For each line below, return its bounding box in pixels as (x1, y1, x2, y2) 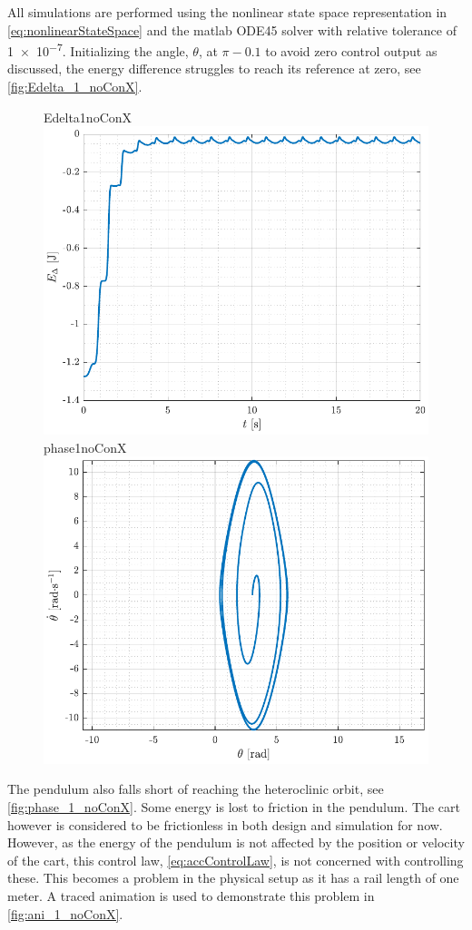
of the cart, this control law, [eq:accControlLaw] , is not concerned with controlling (7, 850, 464, 869)
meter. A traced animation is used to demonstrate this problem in (7, 886, 375, 905)
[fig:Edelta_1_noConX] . (7, 77, 143, 96)
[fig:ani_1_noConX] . (7, 904, 123, 923)
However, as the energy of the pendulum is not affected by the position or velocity (7, 833, 465, 852)
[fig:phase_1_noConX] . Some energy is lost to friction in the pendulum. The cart (7, 797, 460, 816)
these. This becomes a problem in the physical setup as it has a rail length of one (7, 868, 459, 887)
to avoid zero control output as (265, 41, 438, 60)
